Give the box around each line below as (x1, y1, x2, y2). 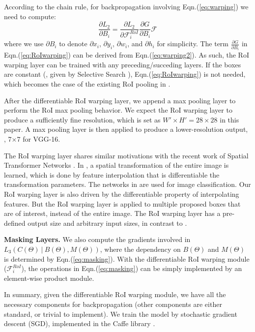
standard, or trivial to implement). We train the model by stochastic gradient (4, 308, 237, 319)
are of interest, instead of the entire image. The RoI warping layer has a (4, 208, 221, 218)
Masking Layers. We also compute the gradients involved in (4, 234, 191, 244)
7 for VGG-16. (17, 134, 60, 144)
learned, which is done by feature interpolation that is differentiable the (4, 169, 220, 180)
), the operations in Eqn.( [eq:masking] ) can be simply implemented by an (21, 263, 242, 273)
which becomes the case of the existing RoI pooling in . (4, 79, 170, 89)
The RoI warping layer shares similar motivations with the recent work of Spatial (4, 150, 249, 160)
